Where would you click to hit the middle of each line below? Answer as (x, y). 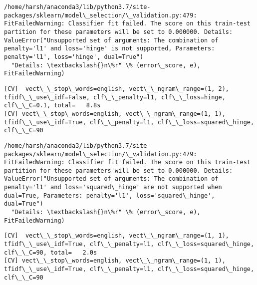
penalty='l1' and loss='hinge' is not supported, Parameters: (110, 49)
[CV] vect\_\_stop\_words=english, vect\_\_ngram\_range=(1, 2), (117, 89)
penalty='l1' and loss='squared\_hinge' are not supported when (113, 187)
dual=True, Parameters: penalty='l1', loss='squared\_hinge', (110, 195)
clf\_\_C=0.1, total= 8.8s (52, 106)
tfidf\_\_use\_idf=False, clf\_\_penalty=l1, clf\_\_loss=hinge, (115, 97)
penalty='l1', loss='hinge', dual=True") (74, 57)
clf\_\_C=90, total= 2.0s (51, 252)
